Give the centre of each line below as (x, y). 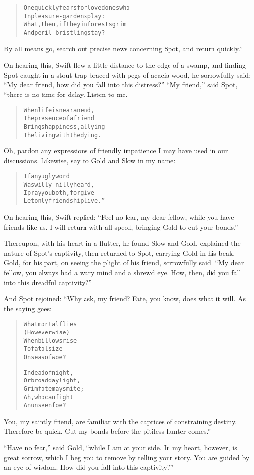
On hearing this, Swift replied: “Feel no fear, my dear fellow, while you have (119, 217)
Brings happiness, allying (64, 126)
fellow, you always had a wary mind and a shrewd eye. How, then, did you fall (123, 272)
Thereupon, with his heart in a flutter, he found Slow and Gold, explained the (122, 243)
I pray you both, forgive (59, 193)
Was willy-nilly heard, (59, 185)
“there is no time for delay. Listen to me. (66, 94)
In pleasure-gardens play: (64, 16)
